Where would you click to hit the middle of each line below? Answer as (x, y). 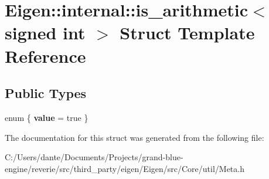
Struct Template (187, 33)
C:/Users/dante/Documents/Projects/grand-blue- (94, 157)
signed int (45, 33)
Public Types (46, 93)
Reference (45, 55)
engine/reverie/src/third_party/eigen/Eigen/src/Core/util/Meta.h (125, 168)
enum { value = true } (47, 117)
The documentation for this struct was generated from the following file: (134, 137)
